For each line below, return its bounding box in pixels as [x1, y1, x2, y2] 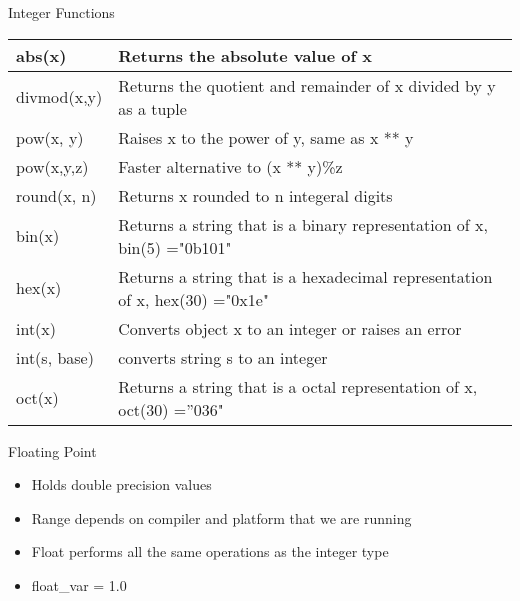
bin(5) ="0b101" [118, 235, 232, 259]
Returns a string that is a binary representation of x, [118, 212, 488, 236]
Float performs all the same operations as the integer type [31, 541, 389, 562]
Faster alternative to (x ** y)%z [118, 154, 343, 178]
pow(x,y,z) [16, 154, 89, 178]
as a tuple [118, 96, 187, 120]
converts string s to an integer [118, 345, 328, 369]
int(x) [16, 316, 57, 340]
